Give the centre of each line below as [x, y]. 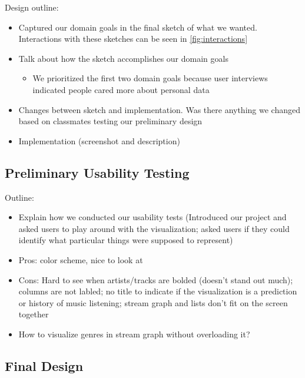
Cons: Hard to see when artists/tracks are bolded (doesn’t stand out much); [156, 279]
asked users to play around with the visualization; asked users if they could [154, 228]
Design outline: [32, 7]
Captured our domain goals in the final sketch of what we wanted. [138, 27]
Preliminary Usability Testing [97, 172]
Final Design [44, 365]
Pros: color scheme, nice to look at [81, 259]
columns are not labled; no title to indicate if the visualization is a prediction [158, 291]
